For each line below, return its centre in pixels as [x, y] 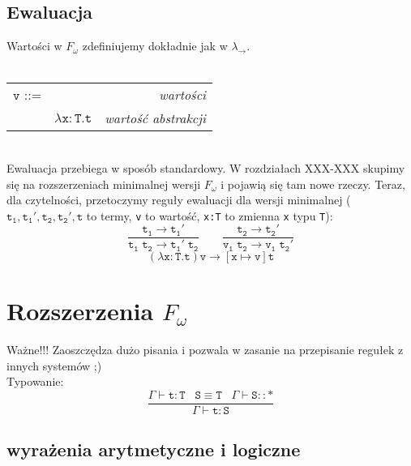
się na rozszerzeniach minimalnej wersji [104, 184]
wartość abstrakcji [155, 118]
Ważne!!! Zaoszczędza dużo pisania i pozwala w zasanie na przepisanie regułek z [205, 350]
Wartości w [34, 46]
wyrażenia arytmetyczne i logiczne [154, 449]
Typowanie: [35, 381]
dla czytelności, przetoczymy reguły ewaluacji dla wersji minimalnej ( [179, 200]
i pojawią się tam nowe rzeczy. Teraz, [313, 184]
